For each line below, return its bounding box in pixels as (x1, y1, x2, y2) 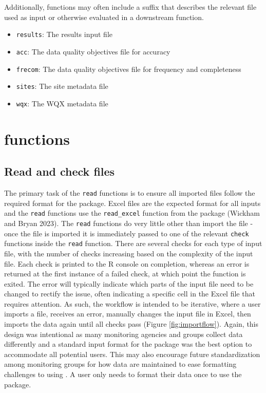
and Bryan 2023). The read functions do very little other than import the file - (4, 217, 253, 228)
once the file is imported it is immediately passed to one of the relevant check (4, 228, 249, 238)
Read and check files (4, 163, 115, 179)
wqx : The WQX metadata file (16, 98, 108, 108)
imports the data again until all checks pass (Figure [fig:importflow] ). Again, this (4, 319, 259, 329)
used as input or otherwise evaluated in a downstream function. (4, 11, 204, 22)
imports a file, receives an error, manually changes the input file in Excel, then (4, 308, 251, 319)
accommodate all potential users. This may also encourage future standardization (4, 348, 260, 359)
